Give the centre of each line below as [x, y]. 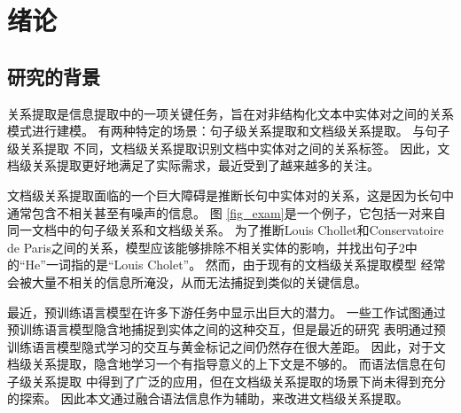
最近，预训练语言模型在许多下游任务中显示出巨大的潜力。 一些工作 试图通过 [227, 312]
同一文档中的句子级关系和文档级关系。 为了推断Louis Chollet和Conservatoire [226, 230]
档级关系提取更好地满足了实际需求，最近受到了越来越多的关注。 [193, 165]
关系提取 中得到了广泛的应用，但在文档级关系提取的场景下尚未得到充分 [238, 381]
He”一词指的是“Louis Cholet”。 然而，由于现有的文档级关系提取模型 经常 [235, 265]
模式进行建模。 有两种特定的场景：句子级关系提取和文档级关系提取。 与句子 [229, 131]
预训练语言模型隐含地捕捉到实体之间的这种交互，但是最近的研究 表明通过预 [227, 329]
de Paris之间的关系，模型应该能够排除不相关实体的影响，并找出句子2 [206, 247]
